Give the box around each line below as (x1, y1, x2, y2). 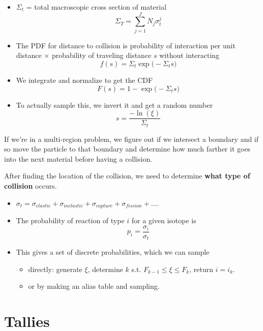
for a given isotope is (131, 215, 196, 226)
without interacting (159, 50, 220, 61)
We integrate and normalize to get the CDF (16, 74, 153, 85)
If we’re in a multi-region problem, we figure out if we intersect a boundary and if (4, 133, 259, 144)
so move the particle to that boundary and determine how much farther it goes (4, 143, 251, 154)
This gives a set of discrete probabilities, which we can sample (16, 247, 210, 257)
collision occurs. (4, 180, 57, 191)
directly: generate (28, 263, 82, 274)
